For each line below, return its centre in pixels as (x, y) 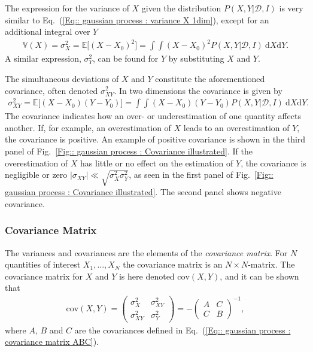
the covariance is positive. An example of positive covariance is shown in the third (155, 139)
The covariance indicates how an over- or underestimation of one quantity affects (153, 116)
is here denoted (147, 276)
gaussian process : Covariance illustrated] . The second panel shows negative (143, 192)
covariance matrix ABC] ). (52, 342)
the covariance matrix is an (173, 264)
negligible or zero (36, 175)
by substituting (196, 58)
